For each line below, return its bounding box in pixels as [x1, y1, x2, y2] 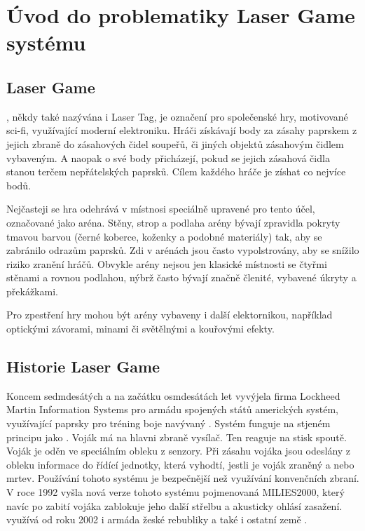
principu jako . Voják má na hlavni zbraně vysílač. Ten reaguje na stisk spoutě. [6, 429, 347, 444]
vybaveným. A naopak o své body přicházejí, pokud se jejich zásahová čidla [6, 150, 330, 165]
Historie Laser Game [6, 356, 160, 377]
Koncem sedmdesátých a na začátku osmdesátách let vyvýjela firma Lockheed [6, 388, 340, 403]
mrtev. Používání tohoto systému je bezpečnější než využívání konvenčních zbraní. [6, 471, 359, 485]
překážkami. [6, 283, 58, 298]
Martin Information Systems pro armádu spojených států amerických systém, [6, 402, 338, 417]
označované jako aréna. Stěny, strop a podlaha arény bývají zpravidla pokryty [6, 215, 340, 229]
